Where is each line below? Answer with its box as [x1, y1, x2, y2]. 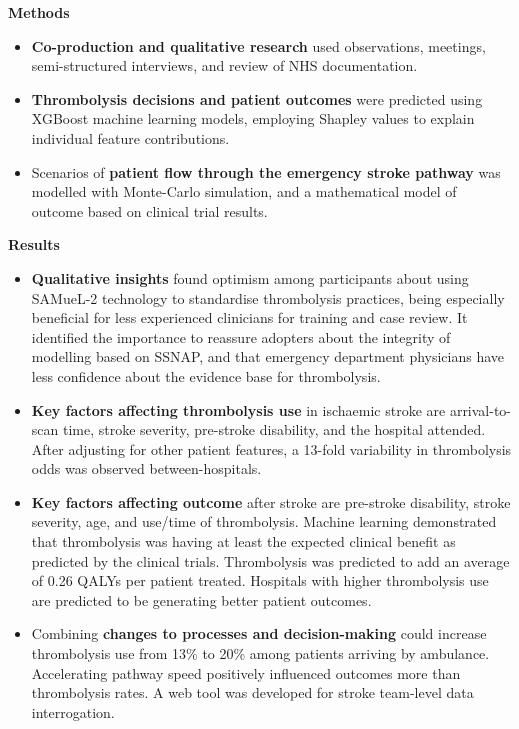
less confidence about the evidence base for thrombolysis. [31, 365, 381, 386]
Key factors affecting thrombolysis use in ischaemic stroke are [31, 399, 446, 420]
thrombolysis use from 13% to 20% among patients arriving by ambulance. [31, 643, 490, 664]
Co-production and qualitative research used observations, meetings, [31, 35, 486, 56]
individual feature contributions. [31, 127, 230, 148]
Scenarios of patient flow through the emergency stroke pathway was [31, 161, 501, 182]
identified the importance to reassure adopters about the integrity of [31, 326, 451, 347]
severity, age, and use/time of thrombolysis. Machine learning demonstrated [31, 511, 497, 532]
